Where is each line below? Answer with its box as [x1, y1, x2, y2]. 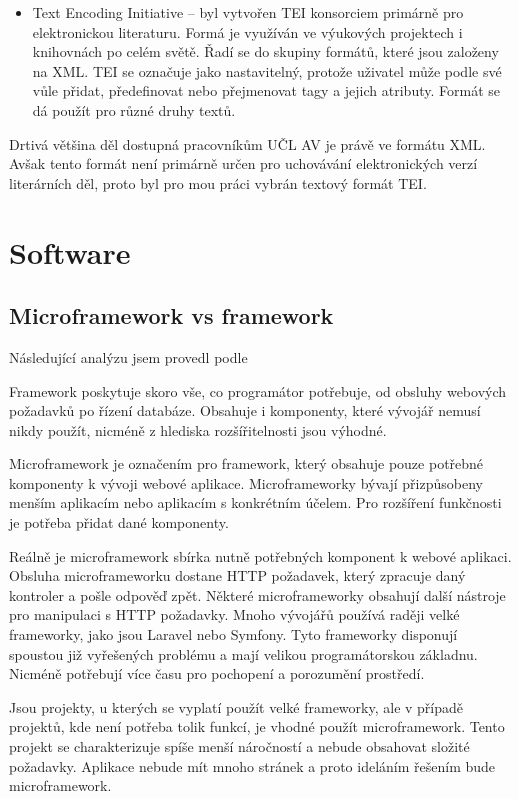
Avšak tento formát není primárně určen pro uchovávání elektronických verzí [9, 153, 478, 174]
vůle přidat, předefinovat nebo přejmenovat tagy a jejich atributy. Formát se [32, 80, 500, 101]
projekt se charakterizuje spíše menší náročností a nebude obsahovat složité [9, 736, 470, 757]
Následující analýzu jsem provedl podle [9, 346, 248, 367]
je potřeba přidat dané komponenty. [9, 512, 229, 533]
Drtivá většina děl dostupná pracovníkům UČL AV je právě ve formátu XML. [9, 133, 486, 154]
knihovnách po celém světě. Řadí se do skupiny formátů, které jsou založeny [32, 41, 499, 62]
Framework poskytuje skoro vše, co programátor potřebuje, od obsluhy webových [9, 380, 507, 401]
